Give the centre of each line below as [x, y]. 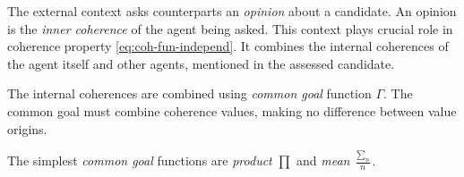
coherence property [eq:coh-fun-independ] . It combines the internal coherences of [228, 46]
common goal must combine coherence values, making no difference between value [232, 110]
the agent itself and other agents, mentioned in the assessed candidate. [201, 63]
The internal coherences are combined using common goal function [189, 93]
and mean [323, 160]
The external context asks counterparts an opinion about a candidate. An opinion [232, 11]
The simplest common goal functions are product [140, 160]
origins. [27, 128]
